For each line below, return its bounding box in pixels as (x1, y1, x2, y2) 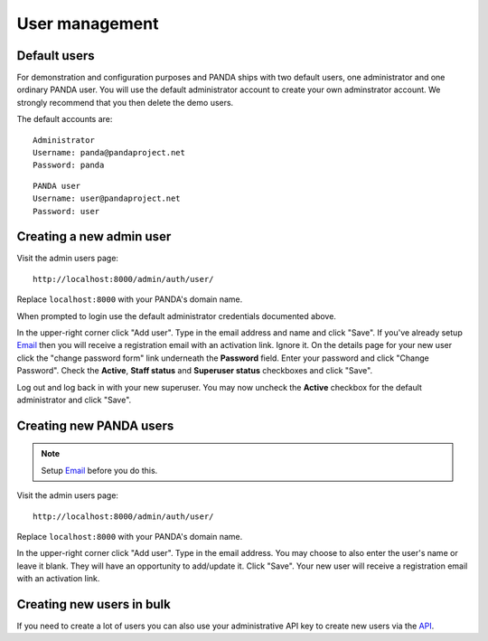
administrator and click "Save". (16, 394, 132, 405)
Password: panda (33, 160, 105, 171)
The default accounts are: (16, 114, 113, 125)
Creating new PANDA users (16, 418, 174, 433)
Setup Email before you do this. (41, 465, 158, 476)
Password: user (33, 206, 100, 216)
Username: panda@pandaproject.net (33, 147, 185, 158)
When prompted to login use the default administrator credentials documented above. (16, 310, 336, 321)
